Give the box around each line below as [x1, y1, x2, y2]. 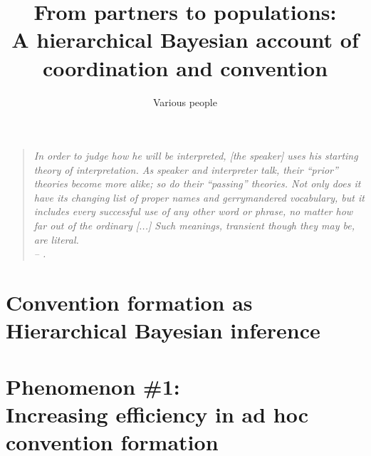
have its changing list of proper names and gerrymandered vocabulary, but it [33, 190, 365, 204]
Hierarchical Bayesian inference [6, 316, 320, 345]
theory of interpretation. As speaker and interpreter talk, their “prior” [33, 162, 338, 177]
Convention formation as [6, 288, 253, 317]
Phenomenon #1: [6, 371, 180, 400]
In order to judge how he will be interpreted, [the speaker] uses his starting [33, 148, 358, 163]
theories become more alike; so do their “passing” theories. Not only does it [33, 176, 361, 191]
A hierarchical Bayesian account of [11, 25, 359, 54]
